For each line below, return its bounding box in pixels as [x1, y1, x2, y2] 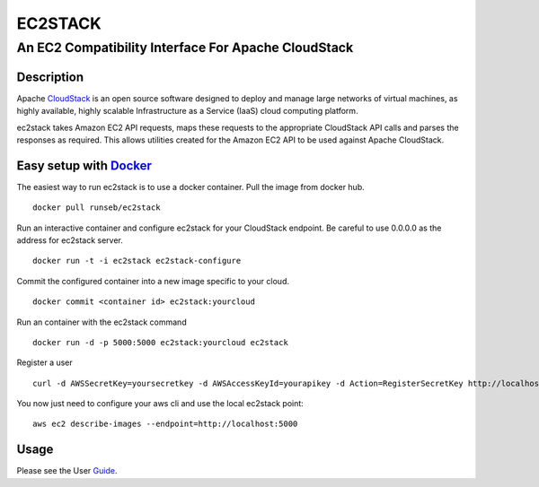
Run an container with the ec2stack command [16, 317, 188, 327]
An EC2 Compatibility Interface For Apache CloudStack [16, 39, 354, 56]
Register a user [16, 357, 74, 368]
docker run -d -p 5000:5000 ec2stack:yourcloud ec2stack [32, 337, 289, 347]
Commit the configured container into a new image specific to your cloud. [16, 275, 289, 286]
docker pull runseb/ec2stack [32, 203, 161, 213]
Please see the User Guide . [16, 465, 118, 476]
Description [16, 69, 84, 84]
